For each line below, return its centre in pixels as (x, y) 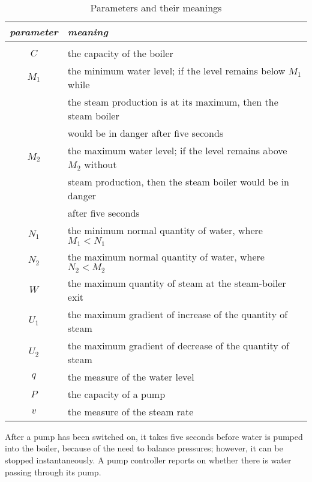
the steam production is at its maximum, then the (173, 102)
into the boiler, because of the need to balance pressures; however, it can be (144, 448)
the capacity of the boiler (120, 53)
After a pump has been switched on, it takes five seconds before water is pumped (154, 436)
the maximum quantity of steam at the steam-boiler (177, 283)
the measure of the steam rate (130, 411)
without (100, 164)
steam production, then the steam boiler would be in (178, 182)
